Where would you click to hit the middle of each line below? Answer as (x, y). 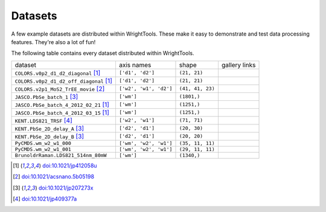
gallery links (238, 65)
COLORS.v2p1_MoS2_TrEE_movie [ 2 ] (60, 89)
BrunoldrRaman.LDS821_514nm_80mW (61, 155)
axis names (135, 65)
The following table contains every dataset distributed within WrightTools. (103, 53)
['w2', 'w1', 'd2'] (145, 88)
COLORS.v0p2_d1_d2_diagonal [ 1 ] (58, 72)
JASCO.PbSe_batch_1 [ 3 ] (46, 97)
